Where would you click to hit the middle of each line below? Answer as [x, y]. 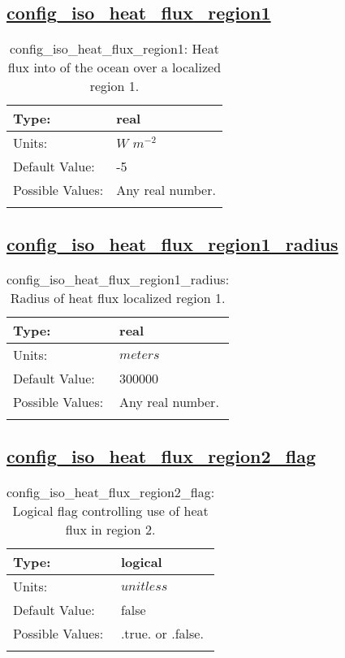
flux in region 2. [110, 529]
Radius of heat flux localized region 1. [118, 298]
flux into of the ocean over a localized [114, 67]
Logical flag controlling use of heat [110, 510]
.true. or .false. [162, 633]
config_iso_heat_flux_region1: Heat [114, 49]
